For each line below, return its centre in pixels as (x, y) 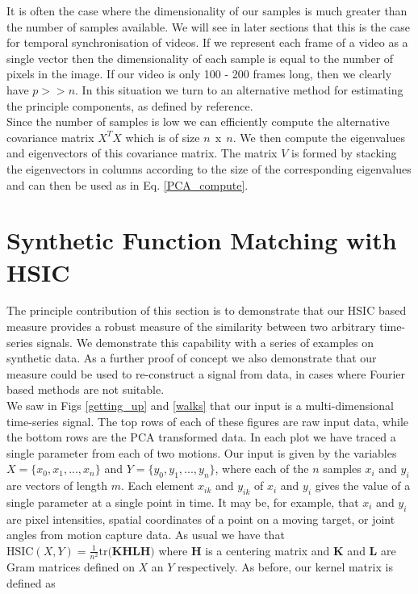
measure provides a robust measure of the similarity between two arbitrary (191, 326)
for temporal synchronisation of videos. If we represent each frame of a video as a (207, 42)
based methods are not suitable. (86, 389)
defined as (31, 582)
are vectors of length (57, 485)
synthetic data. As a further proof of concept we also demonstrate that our (192, 358)
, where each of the (262, 469)
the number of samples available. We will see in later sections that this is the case (208, 26)
